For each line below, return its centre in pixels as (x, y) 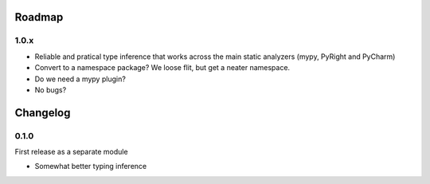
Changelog (43, 113)
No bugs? (51, 90)
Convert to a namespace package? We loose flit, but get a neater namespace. (162, 68)
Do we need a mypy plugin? (80, 79)
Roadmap (39, 17)
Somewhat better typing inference (91, 166)
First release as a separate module (71, 152)
